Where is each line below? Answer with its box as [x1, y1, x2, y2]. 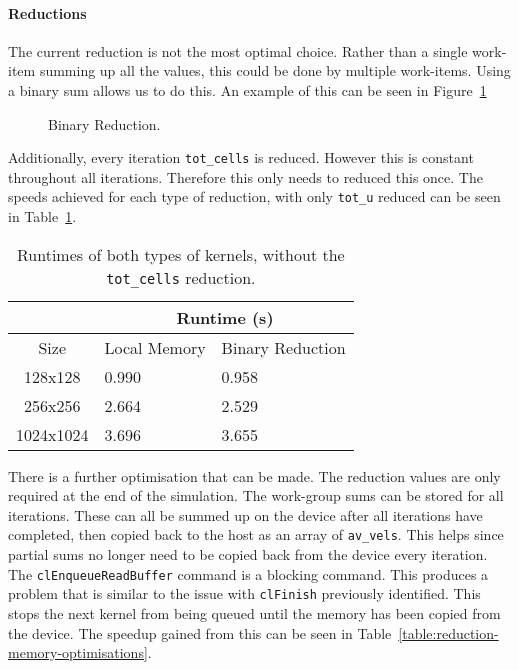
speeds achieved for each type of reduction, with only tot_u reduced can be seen [8, 186, 501, 207]
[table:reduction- [398, 622, 499, 643]
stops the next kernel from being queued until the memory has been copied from [8, 603, 501, 624]
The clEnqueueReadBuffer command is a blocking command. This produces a [8, 563, 489, 584]
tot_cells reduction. [106, 265, 256, 289]
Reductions [8, 2, 87, 23]
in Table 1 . [8, 206, 77, 227]
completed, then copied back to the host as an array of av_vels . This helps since [8, 524, 504, 545]
